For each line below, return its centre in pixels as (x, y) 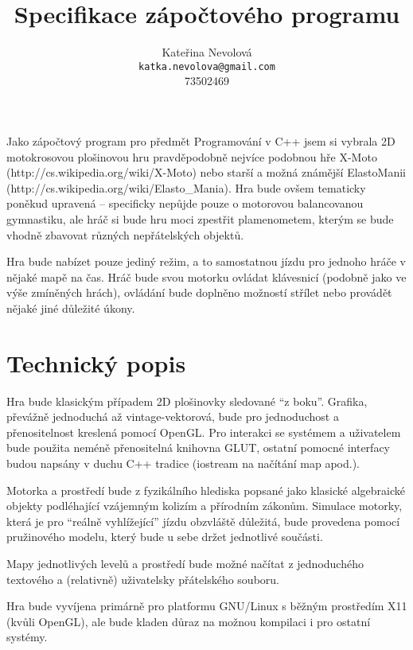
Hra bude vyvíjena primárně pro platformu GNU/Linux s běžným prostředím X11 (207, 606)
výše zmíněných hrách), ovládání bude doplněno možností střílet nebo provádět (199, 292)
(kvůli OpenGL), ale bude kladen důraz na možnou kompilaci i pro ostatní (189, 621)
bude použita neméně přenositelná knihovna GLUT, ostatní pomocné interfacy (199, 448)
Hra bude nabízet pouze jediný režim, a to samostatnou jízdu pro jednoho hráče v (206, 261)
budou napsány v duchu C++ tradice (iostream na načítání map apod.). (183, 463)
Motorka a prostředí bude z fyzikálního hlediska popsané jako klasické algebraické (206, 490)
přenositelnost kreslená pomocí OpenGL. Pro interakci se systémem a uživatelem (204, 432)
